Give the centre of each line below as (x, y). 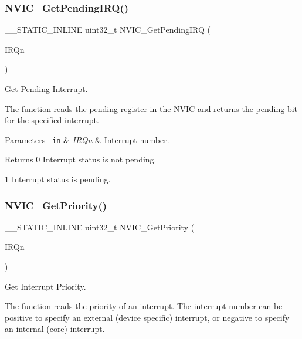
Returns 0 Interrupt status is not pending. (81, 159)
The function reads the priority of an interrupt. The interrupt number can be (144, 306)
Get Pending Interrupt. (46, 89)
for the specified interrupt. (52, 120)
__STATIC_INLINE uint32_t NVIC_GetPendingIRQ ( (108, 30)
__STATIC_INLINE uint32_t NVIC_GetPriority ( (100, 227)
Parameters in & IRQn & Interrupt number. (87, 139)
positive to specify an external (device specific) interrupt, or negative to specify (147, 317)
